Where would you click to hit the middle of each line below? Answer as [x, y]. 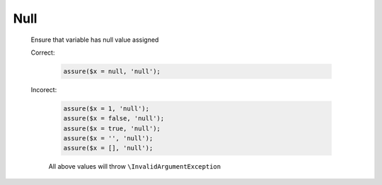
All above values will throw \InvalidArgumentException [135, 167]
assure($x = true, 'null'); [112, 128]
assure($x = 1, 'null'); [106, 108]
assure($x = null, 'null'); [112, 71]
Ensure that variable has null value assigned [95, 40]
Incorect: [44, 89]
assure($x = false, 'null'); [114, 118]
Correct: [43, 52]
